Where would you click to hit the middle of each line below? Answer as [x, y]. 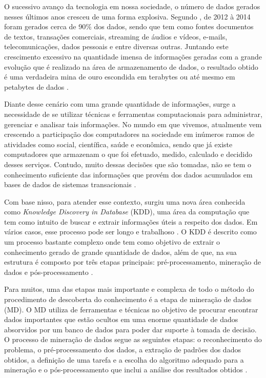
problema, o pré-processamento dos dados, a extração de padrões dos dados [122, 349]
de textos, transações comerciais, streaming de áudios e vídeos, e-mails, [116, 36]
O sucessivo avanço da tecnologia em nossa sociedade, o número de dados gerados [132, 6]
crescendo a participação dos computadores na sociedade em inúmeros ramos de [129, 134]
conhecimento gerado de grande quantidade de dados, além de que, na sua [120, 252]
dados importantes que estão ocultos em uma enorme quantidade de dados [121, 319]
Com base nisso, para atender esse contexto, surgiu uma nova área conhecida [125, 201]
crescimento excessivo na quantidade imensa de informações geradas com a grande [133, 56]
